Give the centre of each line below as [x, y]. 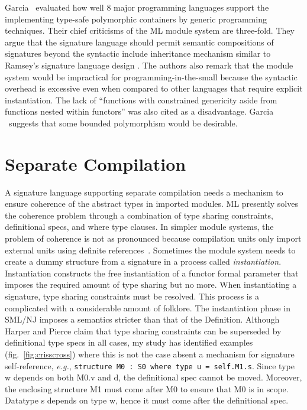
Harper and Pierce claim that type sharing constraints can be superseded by [143, 331]
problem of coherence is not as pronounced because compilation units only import [153, 238]
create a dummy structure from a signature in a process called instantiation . [143, 261]
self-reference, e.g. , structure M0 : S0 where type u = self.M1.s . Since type [150, 365]
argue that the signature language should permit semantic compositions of [139, 42]
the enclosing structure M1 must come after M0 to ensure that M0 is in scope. [147, 388]
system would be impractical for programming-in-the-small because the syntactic [151, 77]
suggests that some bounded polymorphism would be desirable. [123, 123]
